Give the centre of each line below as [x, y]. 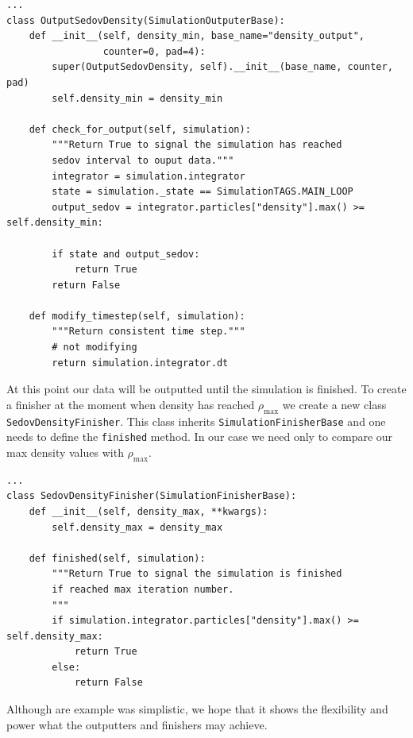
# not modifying [95, 348]
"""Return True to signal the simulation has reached [197, 145]
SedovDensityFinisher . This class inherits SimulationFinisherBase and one [196, 421]
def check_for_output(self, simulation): [140, 129]
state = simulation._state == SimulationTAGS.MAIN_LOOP [203, 192]
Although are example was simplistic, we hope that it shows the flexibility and [197, 709]
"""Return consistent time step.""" [149, 332]
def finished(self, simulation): [117, 558]
